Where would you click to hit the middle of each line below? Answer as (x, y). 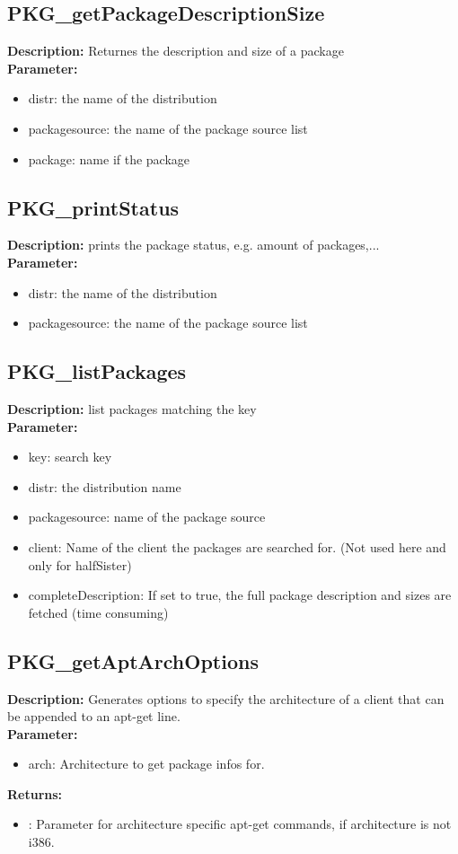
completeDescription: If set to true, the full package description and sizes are (240, 595)
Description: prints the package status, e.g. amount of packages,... (194, 245)
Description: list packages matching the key (132, 408)
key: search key (70, 457)
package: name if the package (109, 158)
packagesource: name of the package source (147, 517)
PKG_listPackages (97, 371)
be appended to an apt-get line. (94, 716)
